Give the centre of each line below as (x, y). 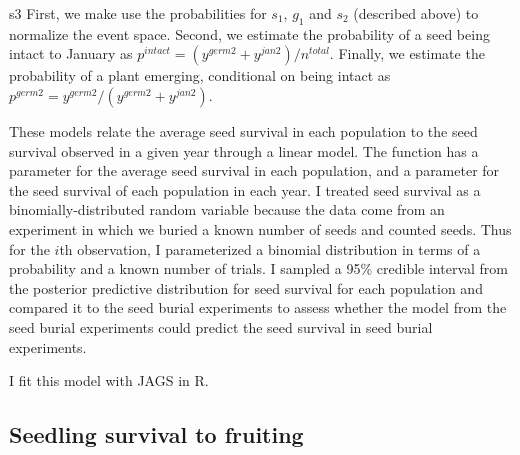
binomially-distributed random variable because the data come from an (227, 209)
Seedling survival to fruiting (156, 434)
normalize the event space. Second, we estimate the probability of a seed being (249, 33)
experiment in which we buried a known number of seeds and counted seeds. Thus (260, 228)
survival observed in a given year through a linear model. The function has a (244, 150)
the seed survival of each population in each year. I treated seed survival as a (245, 189)
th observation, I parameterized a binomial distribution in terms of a (270, 248)
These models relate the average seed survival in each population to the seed (243, 130)
